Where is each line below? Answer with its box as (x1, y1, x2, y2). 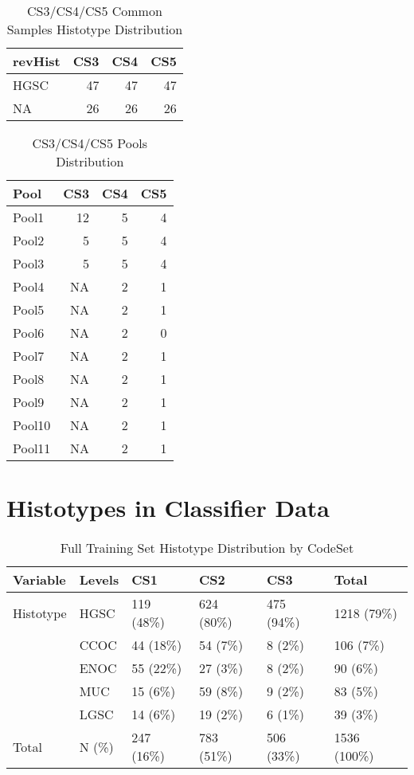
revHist (13, 52, 61, 70)
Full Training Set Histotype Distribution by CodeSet (60, 538, 354, 558)
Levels (79, 570, 119, 589)
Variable (13, 570, 66, 589)
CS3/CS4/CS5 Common (27, 2, 162, 20)
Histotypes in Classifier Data (6, 491, 330, 524)
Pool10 (13, 416, 51, 434)
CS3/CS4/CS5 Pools (32, 134, 147, 152)
